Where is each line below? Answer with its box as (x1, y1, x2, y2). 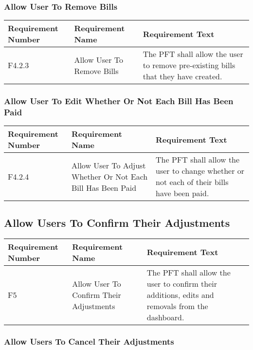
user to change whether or (156, 165, 245, 177)
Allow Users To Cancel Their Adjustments (4, 335, 174, 348)
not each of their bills (156, 176, 229, 188)
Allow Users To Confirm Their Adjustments (4, 215, 230, 230)
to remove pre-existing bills (143, 59, 235, 71)
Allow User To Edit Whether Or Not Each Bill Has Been (4, 95, 234, 107)
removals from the (146, 300, 208, 312)
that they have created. (143, 71, 222, 82)
